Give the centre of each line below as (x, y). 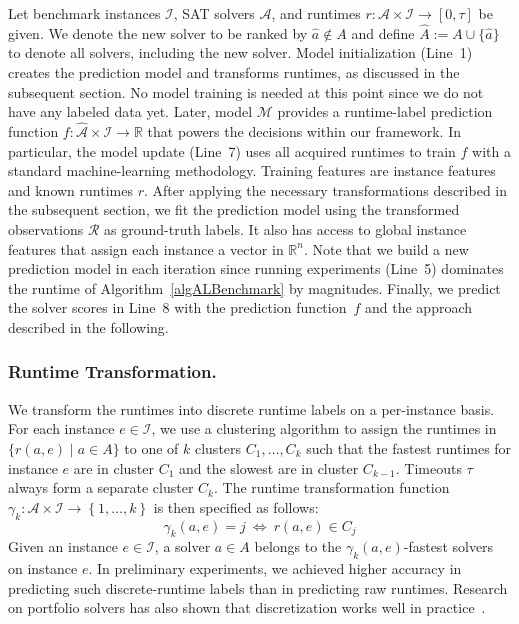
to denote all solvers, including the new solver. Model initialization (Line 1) (240, 52)
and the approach (419, 307)
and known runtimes (70, 189)
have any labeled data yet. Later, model (130, 111)
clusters (218, 447)
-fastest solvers (448, 546)
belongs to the (298, 546)
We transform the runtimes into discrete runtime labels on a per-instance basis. (251, 408)
